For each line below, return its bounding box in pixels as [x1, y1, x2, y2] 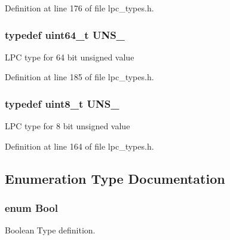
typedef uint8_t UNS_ [5, 96, 119, 111]
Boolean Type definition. [5, 224, 96, 236]
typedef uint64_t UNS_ [5, 27, 125, 42]
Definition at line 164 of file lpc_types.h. [5, 139, 154, 152]
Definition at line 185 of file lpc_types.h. [5, 71, 154, 83]
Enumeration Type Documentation [5, 169, 225, 187]
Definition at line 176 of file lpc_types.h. [5, 2, 154, 14]
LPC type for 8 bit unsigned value [5, 120, 130, 132]
